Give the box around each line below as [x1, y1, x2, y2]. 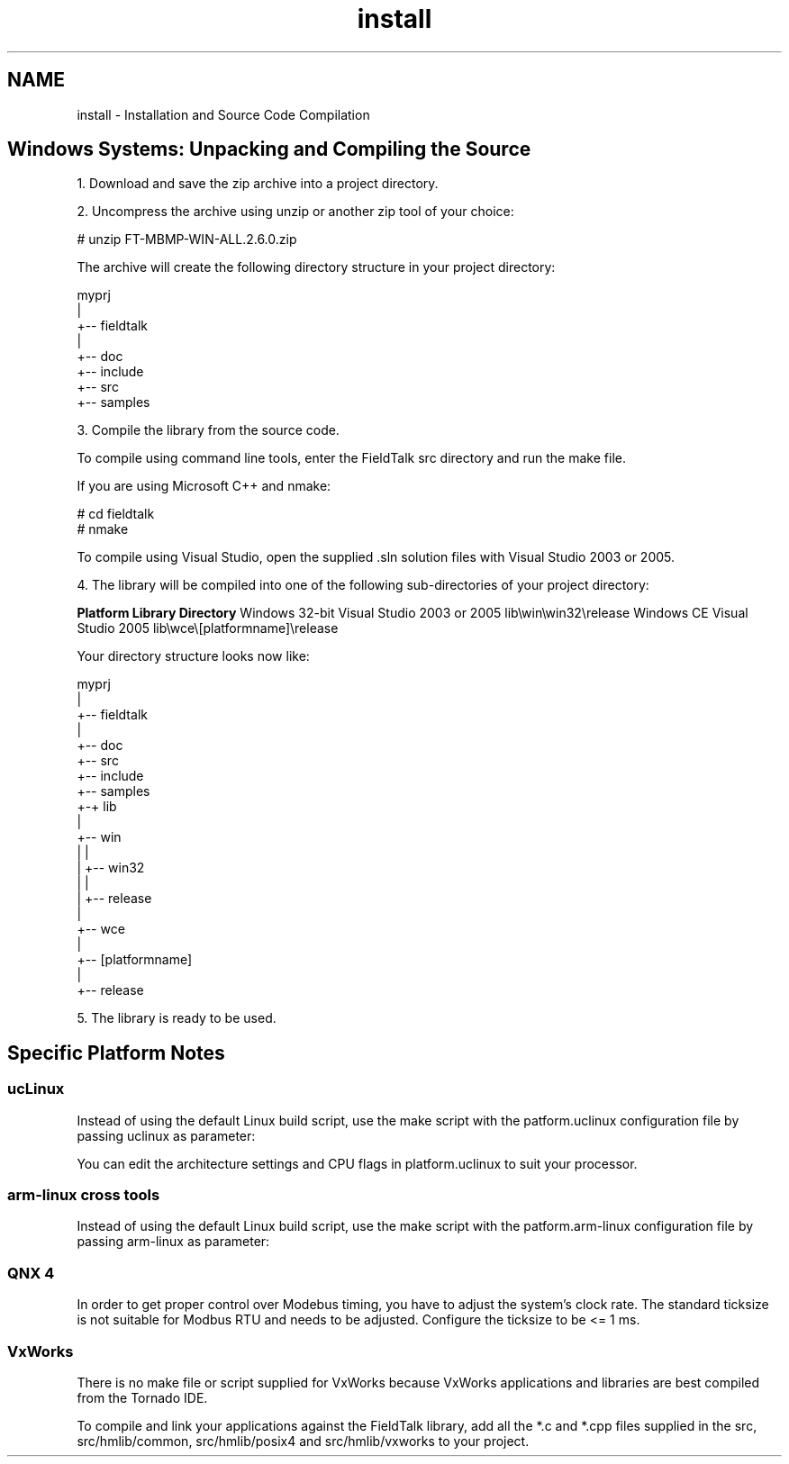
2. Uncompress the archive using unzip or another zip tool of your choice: [77, 203, 514, 220]
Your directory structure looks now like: [77, 648, 310, 664]
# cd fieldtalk [77, 506, 155, 522]
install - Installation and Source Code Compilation [77, 106, 370, 122]
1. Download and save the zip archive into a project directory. [77, 176, 439, 192]
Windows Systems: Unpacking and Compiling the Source [7, 138, 531, 161]
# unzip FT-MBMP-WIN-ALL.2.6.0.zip [77, 231, 297, 248]
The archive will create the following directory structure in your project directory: [77, 259, 556, 276]
